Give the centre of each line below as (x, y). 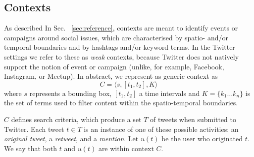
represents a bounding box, (71, 93)
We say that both (31, 148)
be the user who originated (202, 139)
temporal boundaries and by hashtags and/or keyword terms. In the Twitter (120, 47)
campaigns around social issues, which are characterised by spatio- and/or (116, 37)
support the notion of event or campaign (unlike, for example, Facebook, (114, 66)
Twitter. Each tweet (34, 129)
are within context (126, 148)
